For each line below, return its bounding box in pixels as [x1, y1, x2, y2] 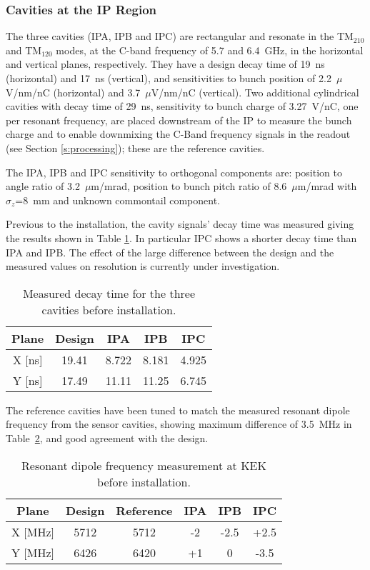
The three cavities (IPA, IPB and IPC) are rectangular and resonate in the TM [6, 29, 354, 44]
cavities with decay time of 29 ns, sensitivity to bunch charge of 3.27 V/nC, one [6, 99, 359, 114]
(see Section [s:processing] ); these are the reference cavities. [6, 140, 265, 155]
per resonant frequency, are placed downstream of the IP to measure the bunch [6, 112, 352, 127]
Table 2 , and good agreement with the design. [6, 430, 209, 445]
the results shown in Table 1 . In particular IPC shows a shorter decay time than [6, 230, 357, 245]
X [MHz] [11, 523, 55, 540]
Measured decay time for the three [22, 284, 196, 301]
